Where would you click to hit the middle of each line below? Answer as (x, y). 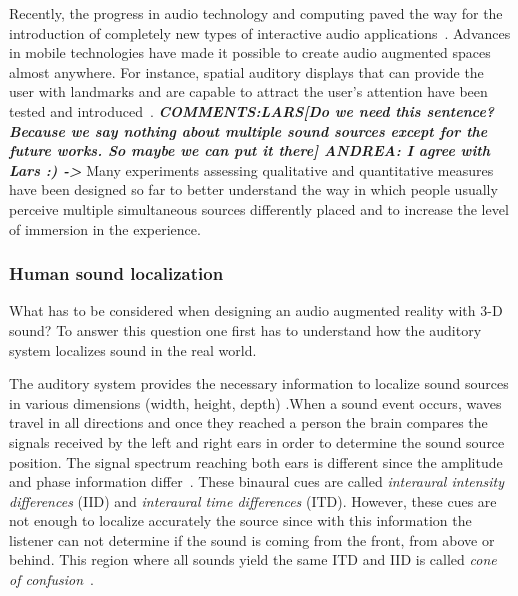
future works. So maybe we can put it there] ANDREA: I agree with (250, 150)
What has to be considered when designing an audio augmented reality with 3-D (256, 310)
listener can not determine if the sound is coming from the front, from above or (252, 539)
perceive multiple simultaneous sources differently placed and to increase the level (259, 208)
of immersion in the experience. (105, 228)
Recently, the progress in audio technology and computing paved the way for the (256, 13)
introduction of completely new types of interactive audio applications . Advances (260, 32)
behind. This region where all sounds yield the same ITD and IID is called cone (253, 559)
